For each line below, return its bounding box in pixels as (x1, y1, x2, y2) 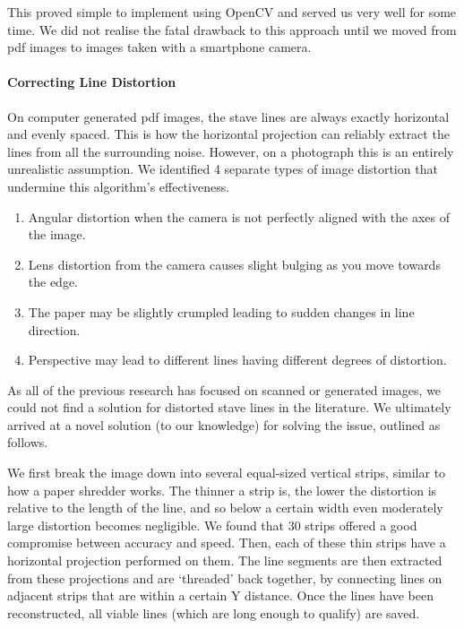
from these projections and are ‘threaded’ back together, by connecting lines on (7, 568, 443, 587)
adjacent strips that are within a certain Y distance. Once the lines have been (7, 586, 434, 605)
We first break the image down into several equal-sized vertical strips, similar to (7, 463, 446, 482)
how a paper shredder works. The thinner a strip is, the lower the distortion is (7, 480, 437, 499)
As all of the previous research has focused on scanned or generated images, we (7, 380, 442, 399)
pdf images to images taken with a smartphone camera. (7, 38, 312, 56)
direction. (28, 320, 81, 339)
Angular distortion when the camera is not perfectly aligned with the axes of (28, 207, 450, 226)
